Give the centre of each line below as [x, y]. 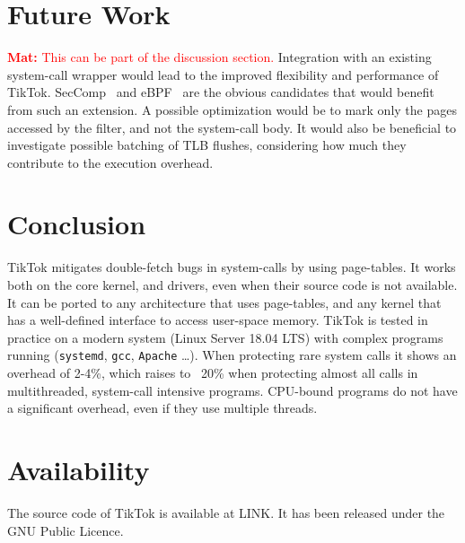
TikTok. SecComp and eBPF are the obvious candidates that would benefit [221, 92]
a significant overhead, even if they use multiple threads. [162, 408]
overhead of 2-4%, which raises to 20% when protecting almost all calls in [213, 373]
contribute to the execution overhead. [110, 162]
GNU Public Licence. [66, 530]
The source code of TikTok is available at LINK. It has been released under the [226, 512]
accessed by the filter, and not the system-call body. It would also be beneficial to [232, 127]
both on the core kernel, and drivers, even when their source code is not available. [232, 285]
